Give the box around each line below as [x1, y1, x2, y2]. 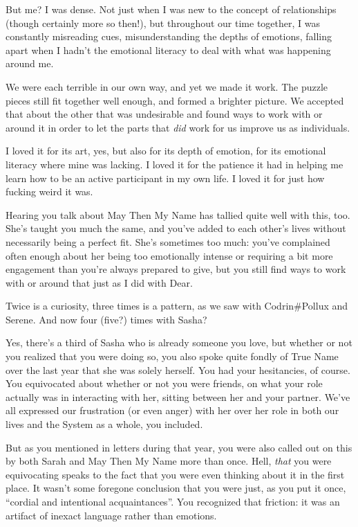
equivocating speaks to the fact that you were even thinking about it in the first [6, 467, 345, 481]
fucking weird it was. [6, 184, 93, 199]
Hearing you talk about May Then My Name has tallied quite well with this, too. [6, 207, 350, 222]
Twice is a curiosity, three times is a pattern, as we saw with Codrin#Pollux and [6, 298, 348, 313]
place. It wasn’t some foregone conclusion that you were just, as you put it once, [6, 481, 346, 495]
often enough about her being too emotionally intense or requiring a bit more [6, 248, 333, 262]
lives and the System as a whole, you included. [6, 417, 203, 431]
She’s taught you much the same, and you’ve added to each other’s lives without [6, 221, 346, 235]
